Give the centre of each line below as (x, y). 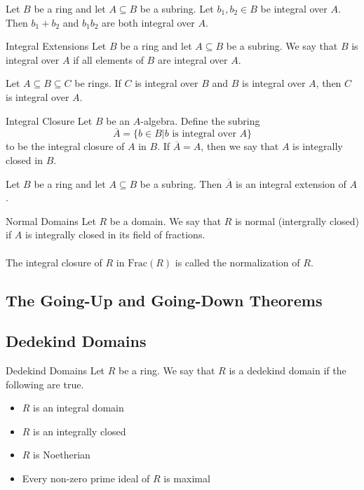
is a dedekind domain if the (288, 370)
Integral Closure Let (49, 120)
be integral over (294, 8)
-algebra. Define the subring (200, 120)
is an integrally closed (80, 431)
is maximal (187, 478)
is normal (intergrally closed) (297, 220)
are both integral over (148, 22)
